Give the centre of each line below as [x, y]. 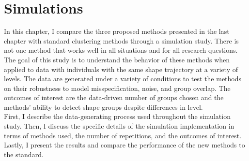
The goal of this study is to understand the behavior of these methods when [117, 59]
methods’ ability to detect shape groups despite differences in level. [103, 107]
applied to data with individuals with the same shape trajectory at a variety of [121, 69]
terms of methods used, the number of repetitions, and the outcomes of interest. [123, 135]
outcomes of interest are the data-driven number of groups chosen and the [114, 97]
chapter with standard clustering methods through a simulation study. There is [121, 40]
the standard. [24, 154]
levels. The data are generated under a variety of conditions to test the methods [123, 79]
